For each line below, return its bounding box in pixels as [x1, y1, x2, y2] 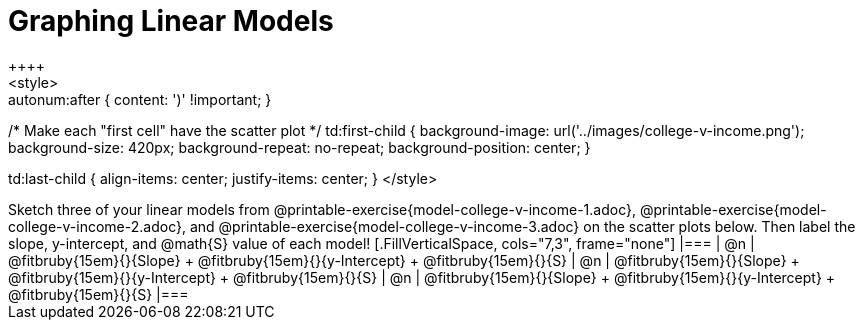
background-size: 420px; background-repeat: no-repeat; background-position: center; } [8, 138, 591, 156]
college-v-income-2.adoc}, [8, 217, 186, 235]
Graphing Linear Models [8, 4, 334, 38]
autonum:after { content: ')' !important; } [8, 90, 272, 108]
